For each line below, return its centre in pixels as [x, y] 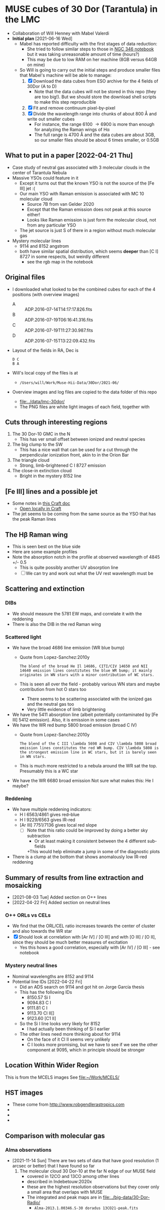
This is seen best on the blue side [46, 547]
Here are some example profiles [45, 552]
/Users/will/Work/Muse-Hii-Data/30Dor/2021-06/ [69, 383]
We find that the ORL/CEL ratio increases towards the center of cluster [84, 926]
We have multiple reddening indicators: [52, 809]
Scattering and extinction [45, 589]
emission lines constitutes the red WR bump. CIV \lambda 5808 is [89, 748]
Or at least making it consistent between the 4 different [90, 841]
